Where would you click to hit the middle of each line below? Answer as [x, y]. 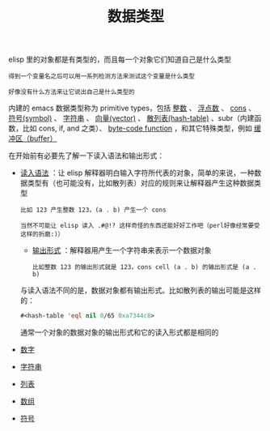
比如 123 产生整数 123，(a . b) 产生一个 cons [93, 210]
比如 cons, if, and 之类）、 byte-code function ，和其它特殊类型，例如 [137, 128]
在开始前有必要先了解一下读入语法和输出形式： [86, 156]
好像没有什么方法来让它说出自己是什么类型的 [72, 92]
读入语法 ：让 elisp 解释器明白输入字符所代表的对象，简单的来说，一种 [137, 173]
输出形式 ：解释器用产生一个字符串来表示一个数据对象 [122, 250]
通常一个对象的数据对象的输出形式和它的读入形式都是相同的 [119, 332]
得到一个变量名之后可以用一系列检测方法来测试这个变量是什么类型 [102, 77]
